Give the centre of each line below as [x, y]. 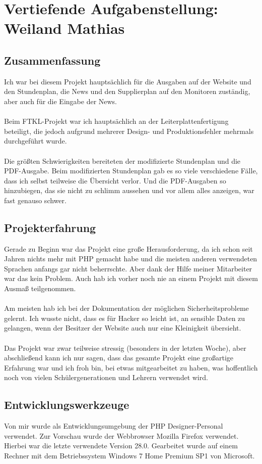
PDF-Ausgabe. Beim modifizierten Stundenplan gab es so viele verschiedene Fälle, [131, 171]
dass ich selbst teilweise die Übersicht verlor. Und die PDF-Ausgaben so [115, 180]
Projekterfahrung [50, 227]
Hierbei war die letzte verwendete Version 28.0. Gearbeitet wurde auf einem [121, 446]
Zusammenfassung [52, 60]
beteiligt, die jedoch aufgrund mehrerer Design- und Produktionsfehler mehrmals [129, 131]
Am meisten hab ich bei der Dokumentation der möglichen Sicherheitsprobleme [126, 308]
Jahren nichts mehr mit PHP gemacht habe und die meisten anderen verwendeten [131, 259]
